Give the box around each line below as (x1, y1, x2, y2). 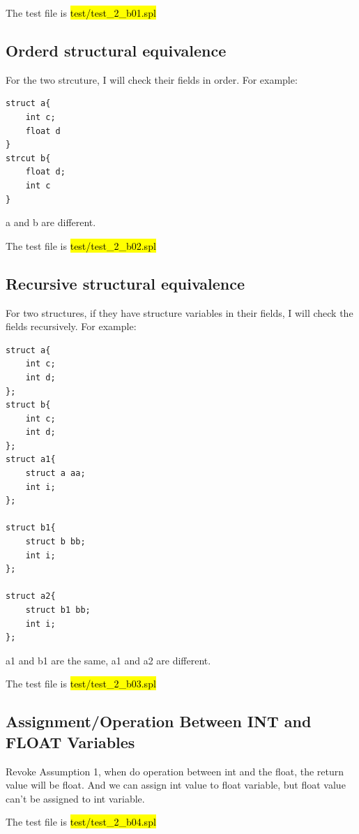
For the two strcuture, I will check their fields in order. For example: (6, 72, 298, 87)
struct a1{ (6, 454, 56, 465)
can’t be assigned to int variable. (6, 791, 145, 805)
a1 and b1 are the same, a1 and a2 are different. (6, 653, 211, 667)
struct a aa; (25, 468, 86, 479)
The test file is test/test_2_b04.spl (6, 814, 156, 829)
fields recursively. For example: (6, 319, 137, 334)
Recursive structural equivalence (6, 272, 245, 294)
